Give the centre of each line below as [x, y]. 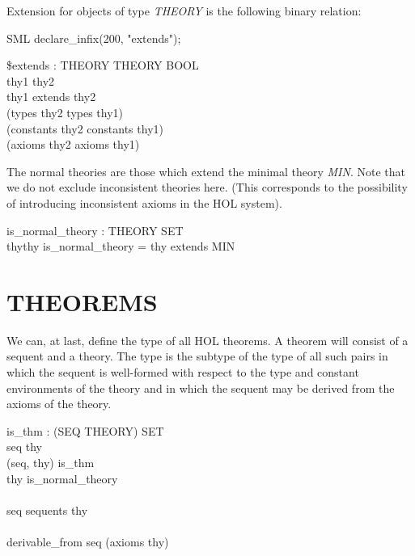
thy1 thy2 [31, 80]
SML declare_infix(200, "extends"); [94, 38]
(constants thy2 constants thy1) [85, 128]
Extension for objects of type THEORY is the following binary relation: [184, 11]
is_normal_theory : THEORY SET [95, 230]
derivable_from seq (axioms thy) [88, 541]
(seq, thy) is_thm [51, 462]
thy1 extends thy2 [51, 97]
